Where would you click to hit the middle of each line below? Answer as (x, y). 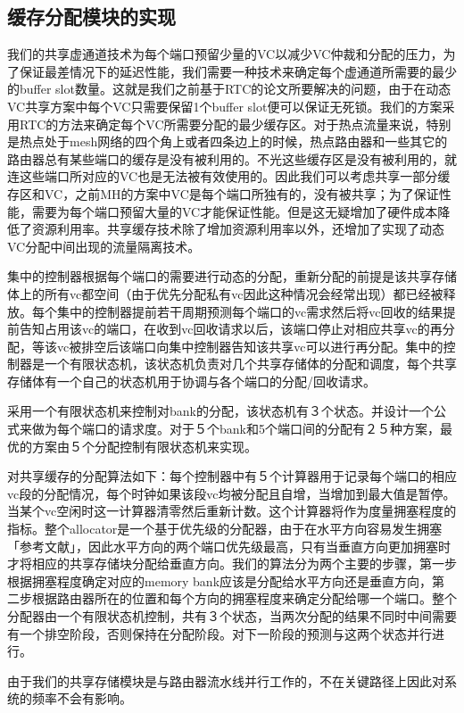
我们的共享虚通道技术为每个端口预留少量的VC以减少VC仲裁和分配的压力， (225, 54)
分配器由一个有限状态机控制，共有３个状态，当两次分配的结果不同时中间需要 (232, 616)
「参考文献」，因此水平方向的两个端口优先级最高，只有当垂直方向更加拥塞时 (229, 546)
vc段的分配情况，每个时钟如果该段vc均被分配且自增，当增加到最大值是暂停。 (232, 493)
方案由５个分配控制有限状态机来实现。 (144, 446)
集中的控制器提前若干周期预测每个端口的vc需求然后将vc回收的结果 (250, 311)
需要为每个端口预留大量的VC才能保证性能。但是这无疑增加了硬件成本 (235, 211)
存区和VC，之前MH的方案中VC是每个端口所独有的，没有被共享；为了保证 (223, 193)
